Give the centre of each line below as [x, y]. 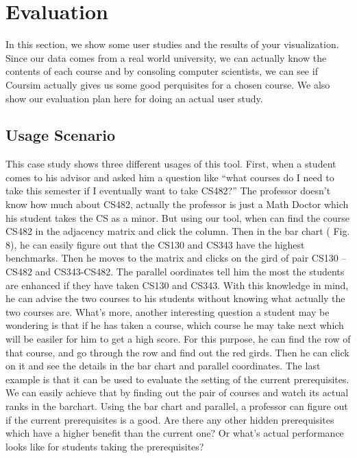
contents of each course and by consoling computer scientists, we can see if [162, 71]
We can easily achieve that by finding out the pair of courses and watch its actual [177, 392]
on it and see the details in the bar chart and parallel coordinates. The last [163, 366]
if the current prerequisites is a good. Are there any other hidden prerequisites [170, 419]
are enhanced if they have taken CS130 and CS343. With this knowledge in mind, [177, 285]
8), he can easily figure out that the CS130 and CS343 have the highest [155, 244]
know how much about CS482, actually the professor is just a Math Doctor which [177, 204]
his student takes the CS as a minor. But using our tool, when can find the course [178, 217]
